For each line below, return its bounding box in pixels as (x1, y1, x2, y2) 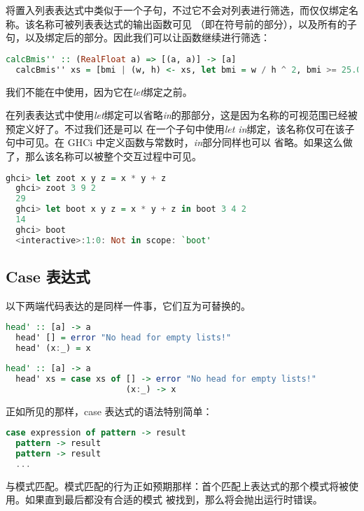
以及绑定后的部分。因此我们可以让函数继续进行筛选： (24, 30, 270, 45)
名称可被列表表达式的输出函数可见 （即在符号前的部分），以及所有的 (34, 16, 347, 31)
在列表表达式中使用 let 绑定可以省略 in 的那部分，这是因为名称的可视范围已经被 (6, 108, 358, 122)
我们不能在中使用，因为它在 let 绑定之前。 (6, 84, 192, 99)
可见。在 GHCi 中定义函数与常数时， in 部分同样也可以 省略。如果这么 (24, 135, 343, 150)
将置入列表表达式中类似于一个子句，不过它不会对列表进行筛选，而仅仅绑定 (6, 3, 349, 17)
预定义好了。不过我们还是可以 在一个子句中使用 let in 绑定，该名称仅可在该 (6, 121, 345, 136)
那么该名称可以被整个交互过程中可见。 (24, 148, 202, 163)
